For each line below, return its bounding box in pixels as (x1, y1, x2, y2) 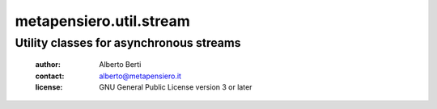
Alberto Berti (99, 60, 142, 69)
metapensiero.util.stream (15, 12, 190, 30)
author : (35, 60, 61, 69)
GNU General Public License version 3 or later (99, 82, 252, 92)
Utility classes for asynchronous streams (15, 36, 242, 50)
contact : (35, 71, 65, 81)
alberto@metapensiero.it (99, 71, 182, 81)
